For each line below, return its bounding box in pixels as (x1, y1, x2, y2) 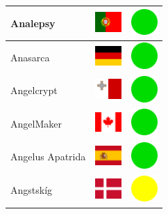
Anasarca (10, 49, 50, 64)
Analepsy (10, 15, 56, 30)
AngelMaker (10, 116, 62, 130)
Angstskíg (10, 183, 53, 197)
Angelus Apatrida (10, 149, 86, 164)
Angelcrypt (10, 83, 58, 98)
